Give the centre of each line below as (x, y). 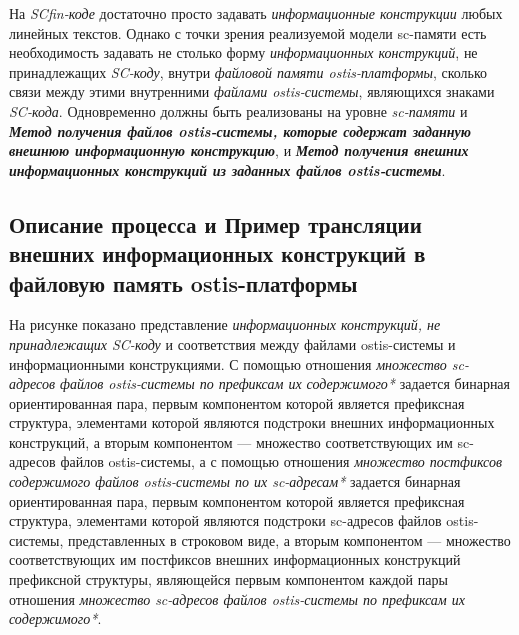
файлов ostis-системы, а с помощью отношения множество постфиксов (281, 461)
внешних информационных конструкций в (217, 253)
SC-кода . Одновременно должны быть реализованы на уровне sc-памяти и (238, 110)
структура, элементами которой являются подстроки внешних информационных (252, 422)
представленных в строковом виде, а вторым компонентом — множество (289, 539)
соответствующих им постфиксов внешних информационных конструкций (235, 559)
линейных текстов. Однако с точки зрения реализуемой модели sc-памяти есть (248, 32)
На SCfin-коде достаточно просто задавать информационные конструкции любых (256, 13)
